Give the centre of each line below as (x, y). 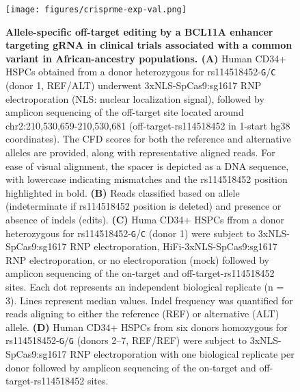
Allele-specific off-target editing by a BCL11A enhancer (139, 31)
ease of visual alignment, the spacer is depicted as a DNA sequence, (147, 166)
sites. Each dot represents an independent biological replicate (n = (145, 287)
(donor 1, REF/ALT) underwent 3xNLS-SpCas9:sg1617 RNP (134, 85)
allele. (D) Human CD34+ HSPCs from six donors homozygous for (147, 327)
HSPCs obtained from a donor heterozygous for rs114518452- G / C (141, 72)
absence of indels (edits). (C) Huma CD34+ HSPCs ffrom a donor (145, 220)
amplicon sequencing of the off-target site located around (125, 112)
